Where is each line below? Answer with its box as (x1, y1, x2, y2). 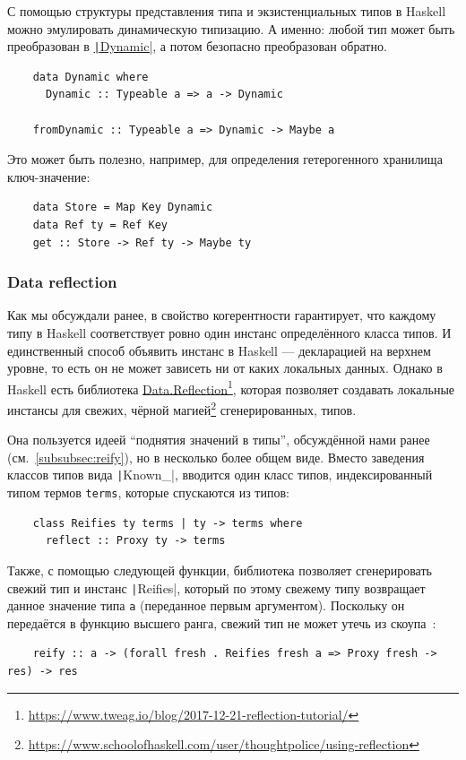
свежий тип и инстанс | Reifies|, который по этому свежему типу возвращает (7, 578, 426, 597)
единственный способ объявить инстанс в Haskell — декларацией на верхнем (7, 341, 431, 359)
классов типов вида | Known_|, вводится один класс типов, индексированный (7, 465, 433, 484)
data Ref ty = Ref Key (32, 219, 168, 231)
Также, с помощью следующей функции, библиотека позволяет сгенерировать (7, 560, 432, 579)
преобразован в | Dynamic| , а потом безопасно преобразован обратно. (7, 37, 387, 56)
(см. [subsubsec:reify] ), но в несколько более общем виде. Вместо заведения (7, 447, 425, 466)
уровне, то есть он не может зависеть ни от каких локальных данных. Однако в (7, 358, 443, 377)
